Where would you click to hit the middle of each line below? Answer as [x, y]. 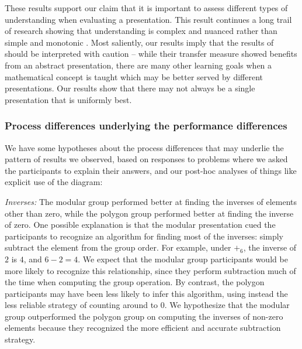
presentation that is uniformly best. [68, 99]
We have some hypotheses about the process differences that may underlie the [144, 147]
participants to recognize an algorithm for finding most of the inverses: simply [144, 236]
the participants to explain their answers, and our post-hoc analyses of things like [151, 170]
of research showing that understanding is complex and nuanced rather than [141, 31]
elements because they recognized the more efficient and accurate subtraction [143, 328]
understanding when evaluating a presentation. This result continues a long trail [148, 19]
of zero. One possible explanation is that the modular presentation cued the [140, 225]
